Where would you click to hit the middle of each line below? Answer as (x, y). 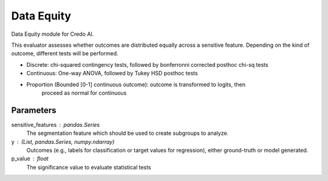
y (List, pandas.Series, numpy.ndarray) (63, 142)
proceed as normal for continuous (84, 93)
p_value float (30, 159)
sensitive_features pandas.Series (56, 125)
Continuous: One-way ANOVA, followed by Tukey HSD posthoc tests (112, 73)
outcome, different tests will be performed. (65, 53)
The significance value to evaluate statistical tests (89, 167)
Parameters (34, 110)
